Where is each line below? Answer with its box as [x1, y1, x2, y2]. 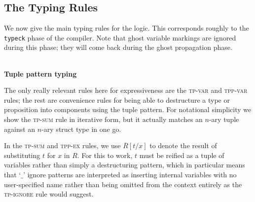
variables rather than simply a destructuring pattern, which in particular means [4, 160, 245, 170]
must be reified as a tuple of [139, 150, 224, 160]
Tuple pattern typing [4, 68, 77, 79]
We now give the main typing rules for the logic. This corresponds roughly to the [4, 23, 249, 33]
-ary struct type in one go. [41, 123, 121, 134]
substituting [4, 150, 40, 160]
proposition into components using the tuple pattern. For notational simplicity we [4, 104, 252, 115]
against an [4, 123, 36, 134]
